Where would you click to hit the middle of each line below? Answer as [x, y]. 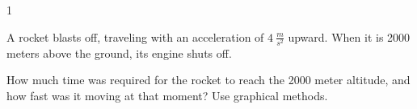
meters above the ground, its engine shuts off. [119, 52]
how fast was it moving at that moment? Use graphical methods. [167, 95]
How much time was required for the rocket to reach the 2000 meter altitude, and [208, 80]
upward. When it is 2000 [349, 36]
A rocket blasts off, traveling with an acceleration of [135, 36]
